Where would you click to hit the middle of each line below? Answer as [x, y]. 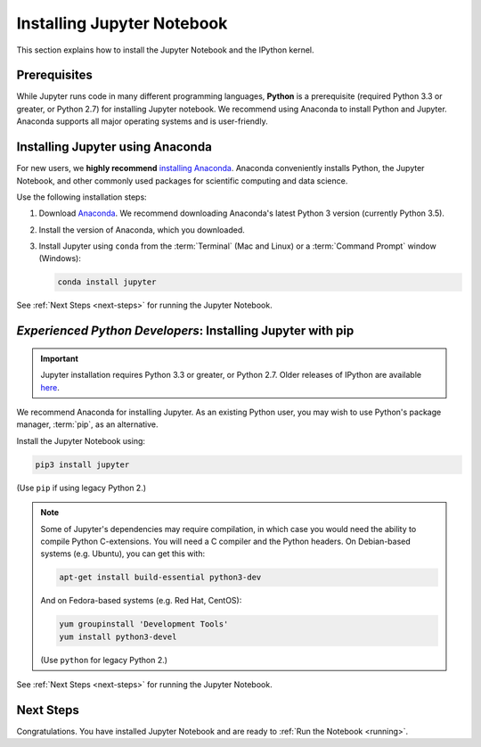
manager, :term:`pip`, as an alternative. [88, 424]
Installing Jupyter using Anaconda [114, 147]
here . [50, 387]
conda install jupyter [107, 282]
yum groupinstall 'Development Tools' [144, 624]
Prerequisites [54, 75]
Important [60, 358]
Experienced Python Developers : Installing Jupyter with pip [185, 331]
